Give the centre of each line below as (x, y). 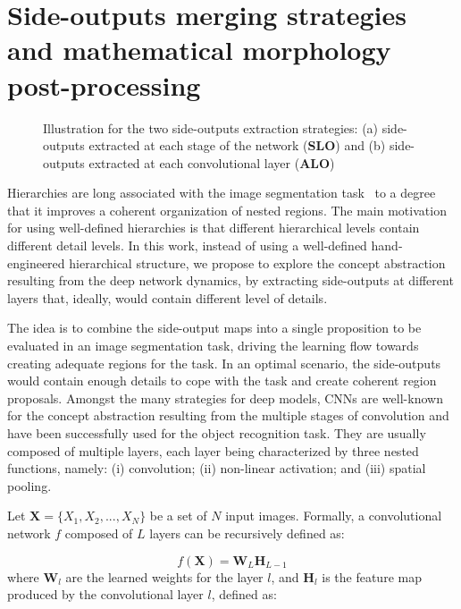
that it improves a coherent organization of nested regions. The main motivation (227, 210)
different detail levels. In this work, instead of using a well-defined (187, 245)
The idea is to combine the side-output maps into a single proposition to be (214, 328)
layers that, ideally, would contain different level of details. (168, 297)
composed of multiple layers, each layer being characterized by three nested (213, 450)
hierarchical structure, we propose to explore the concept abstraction (257, 262)
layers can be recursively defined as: (247, 533)
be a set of (178, 516)
